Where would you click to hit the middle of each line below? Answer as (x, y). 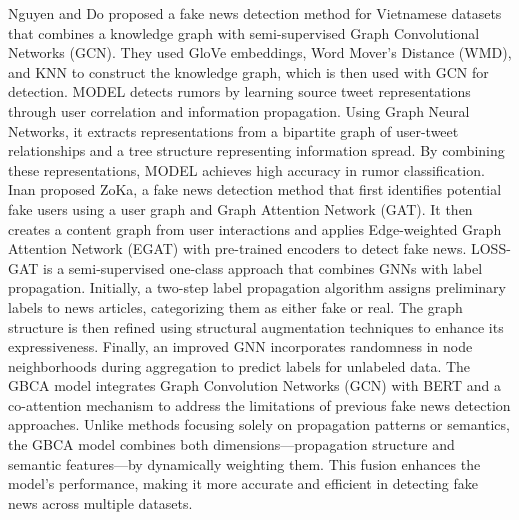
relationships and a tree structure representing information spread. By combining (256, 150)
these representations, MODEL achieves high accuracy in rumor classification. (246, 169)
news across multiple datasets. (100, 502)
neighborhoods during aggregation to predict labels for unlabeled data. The (239, 365)
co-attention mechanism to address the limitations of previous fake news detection (259, 404)
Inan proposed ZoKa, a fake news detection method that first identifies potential (255, 189)
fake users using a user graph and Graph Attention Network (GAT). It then (240, 208)
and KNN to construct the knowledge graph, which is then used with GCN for (248, 71)
